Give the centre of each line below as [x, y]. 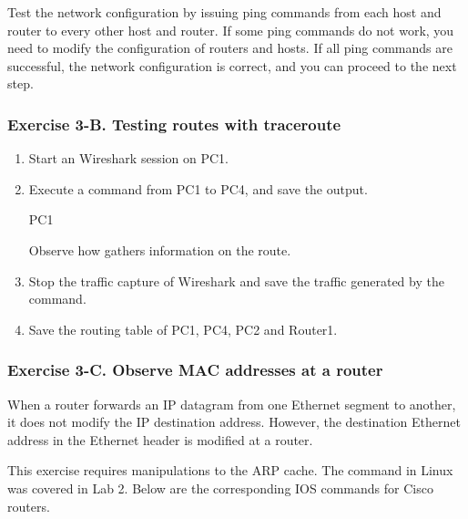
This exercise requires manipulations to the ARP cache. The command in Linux [230, 470]
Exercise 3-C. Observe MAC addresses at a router [195, 370]
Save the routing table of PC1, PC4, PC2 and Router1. [183, 329]
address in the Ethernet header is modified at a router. [160, 439]
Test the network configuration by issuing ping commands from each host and [224, 12]
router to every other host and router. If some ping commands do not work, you [231, 30]
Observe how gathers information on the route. [160, 249]
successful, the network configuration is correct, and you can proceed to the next [232, 65]
